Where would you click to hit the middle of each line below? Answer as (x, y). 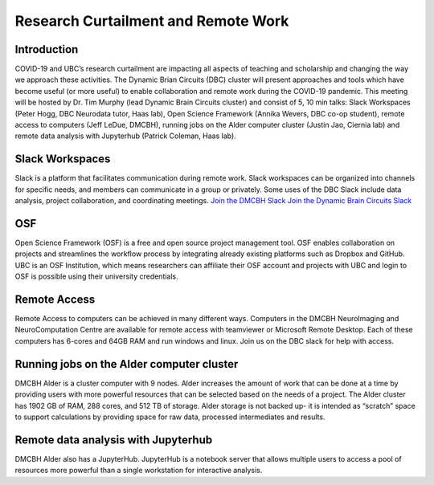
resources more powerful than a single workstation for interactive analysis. (139, 471)
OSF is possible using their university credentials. (96, 276)
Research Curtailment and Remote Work (152, 21)
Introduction (47, 49)
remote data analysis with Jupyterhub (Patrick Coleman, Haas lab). (125, 136)
